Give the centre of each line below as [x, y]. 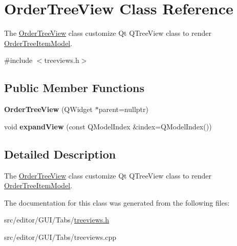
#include [18, 60]
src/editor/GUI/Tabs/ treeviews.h [57, 220]
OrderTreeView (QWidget [48, 109]
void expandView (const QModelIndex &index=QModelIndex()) [108, 126]
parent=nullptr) [123, 109]
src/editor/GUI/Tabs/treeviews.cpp [60, 237]
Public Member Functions [74, 88]
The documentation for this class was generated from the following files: [117, 202]
